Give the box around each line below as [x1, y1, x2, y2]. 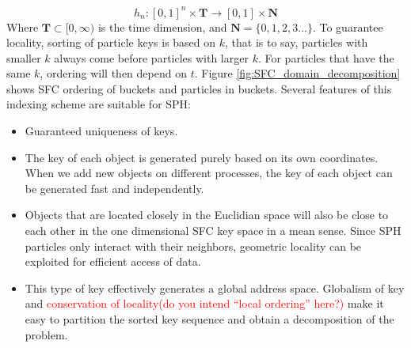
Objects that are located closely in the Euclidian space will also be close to [25, 206, 389, 223]
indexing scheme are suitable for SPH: [6, 96, 191, 112]
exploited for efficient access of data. [25, 253, 201, 270]
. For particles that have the [257, 49, 394, 66]
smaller [6, 49, 41, 66]
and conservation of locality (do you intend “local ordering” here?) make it [25, 295, 384, 312]
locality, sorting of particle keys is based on [6, 34, 216, 51]
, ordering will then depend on [40, 65, 187, 81]
